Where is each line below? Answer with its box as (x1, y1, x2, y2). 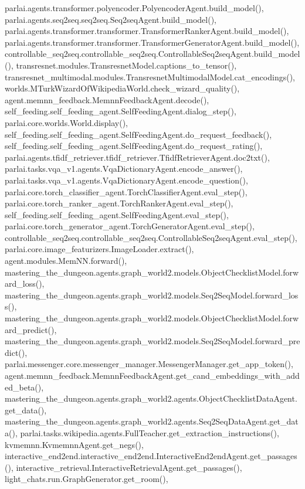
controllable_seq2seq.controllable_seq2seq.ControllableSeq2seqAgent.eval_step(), (5, 231, 297, 243)
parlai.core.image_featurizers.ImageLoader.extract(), (5, 243, 194, 255)
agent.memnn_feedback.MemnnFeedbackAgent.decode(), (5, 93, 209, 106)
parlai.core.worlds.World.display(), (5, 116, 128, 128)
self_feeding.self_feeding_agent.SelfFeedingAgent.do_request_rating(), (5, 140, 263, 152)
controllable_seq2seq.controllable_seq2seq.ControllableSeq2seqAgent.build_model (5, 47, 300, 60)
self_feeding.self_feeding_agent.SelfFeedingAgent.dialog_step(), (5, 105, 236, 117)
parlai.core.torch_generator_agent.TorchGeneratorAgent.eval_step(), (5, 220, 255, 232)
